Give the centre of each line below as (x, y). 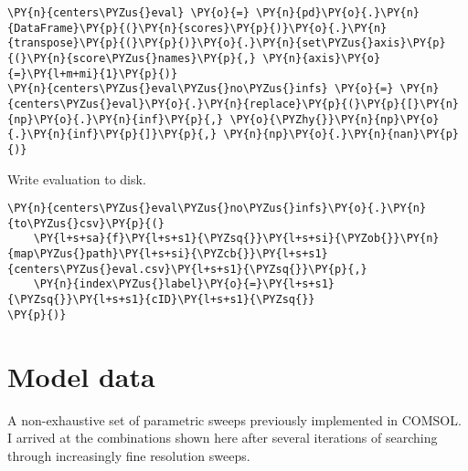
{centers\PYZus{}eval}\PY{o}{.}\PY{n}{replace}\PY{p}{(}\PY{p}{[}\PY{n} (233, 104)
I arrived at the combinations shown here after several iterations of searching (223, 438)
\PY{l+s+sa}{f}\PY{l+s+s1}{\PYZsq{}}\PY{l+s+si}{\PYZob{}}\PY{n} (236, 239)
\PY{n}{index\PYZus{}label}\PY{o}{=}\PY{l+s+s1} (184, 284)
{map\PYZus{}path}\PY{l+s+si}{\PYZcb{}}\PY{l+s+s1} (168, 254)
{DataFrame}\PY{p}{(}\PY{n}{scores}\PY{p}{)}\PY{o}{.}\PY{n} (197, 28)
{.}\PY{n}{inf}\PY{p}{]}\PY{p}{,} (112, 135)
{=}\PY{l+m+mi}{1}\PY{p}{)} (93, 73)
